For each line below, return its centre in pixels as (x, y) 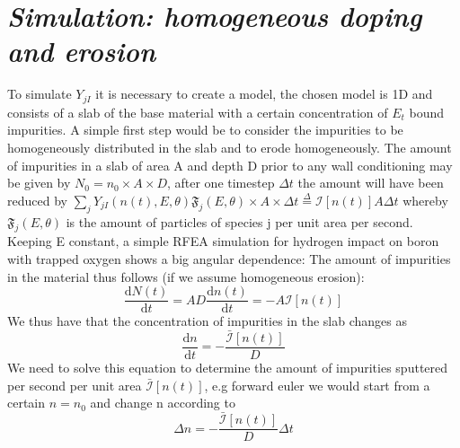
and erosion (82, 51)
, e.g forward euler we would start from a (317, 385)
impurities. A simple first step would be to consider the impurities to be (205, 130)
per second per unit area (75, 385)
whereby (425, 200)
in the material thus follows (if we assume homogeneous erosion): (186, 276)
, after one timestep (221, 183)
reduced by (37, 200)
